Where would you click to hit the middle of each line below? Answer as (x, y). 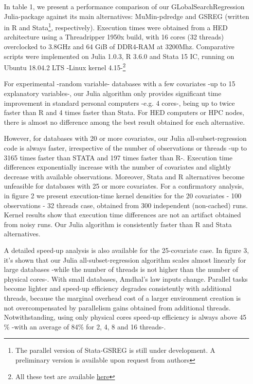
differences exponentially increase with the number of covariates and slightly (117, 167)
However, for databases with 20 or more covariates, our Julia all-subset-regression (125, 138)
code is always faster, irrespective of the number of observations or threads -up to (126, 148)
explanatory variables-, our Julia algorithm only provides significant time (113, 93)
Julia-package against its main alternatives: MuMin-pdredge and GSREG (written (127, 16)
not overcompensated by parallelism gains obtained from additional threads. (117, 307)
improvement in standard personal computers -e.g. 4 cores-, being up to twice (119, 103)
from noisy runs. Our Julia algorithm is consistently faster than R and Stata (118, 224)
